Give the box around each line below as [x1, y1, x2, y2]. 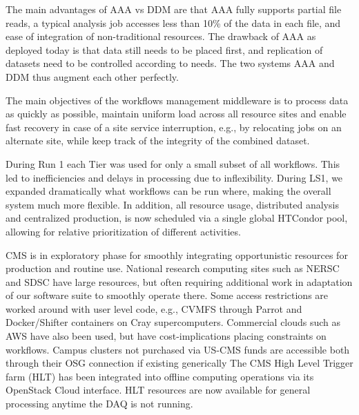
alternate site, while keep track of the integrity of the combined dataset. [6, 133, 310, 148]
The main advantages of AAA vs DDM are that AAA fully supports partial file [6, 2, 342, 16]
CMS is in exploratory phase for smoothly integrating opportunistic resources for [6, 247, 348, 262]
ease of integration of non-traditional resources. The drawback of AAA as [6, 29, 316, 44]
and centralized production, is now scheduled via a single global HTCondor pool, [6, 211, 348, 225]
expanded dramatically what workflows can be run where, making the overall [6, 184, 331, 198]
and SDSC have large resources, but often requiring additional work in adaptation [6, 274, 353, 289]
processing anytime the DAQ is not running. [6, 396, 193, 411]
